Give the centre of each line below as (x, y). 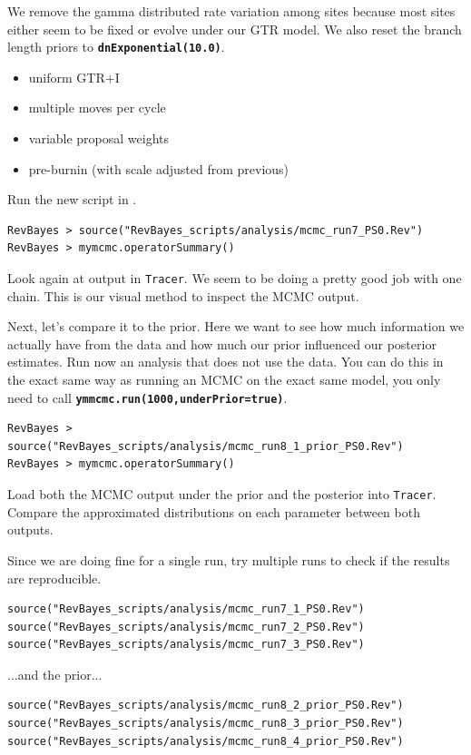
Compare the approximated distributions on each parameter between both (214, 511)
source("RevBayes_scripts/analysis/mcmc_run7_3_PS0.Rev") (186, 645)
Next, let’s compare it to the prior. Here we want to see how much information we (236, 326)
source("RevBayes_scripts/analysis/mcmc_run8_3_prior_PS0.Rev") (206, 724)
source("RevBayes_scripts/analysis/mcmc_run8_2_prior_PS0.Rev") (206, 706)
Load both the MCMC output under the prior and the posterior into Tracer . (222, 494)
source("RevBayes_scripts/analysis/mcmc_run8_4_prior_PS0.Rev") (206, 741)
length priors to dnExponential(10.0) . (116, 47)
